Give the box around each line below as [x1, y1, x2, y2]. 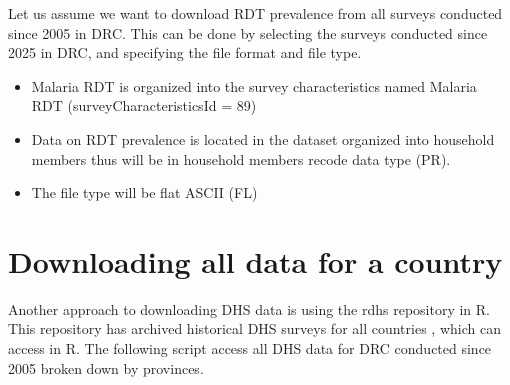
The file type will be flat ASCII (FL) [31, 182, 258, 203]
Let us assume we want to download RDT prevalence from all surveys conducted [8, 3, 503, 23]
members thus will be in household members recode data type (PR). [31, 148, 451, 169]
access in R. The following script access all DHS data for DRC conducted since [8, 338, 492, 359]
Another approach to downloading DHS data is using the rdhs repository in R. [8, 298, 491, 319]
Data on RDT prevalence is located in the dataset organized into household [31, 128, 495, 149]
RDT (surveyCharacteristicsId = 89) [31, 95, 257, 116]
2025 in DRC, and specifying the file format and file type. [8, 42, 362, 63]
